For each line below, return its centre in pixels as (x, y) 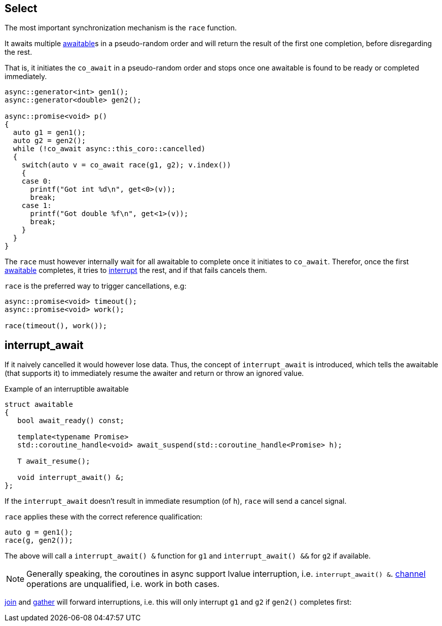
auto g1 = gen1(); (49, 133)
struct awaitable (39, 405)
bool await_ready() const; (71, 421)
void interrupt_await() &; (71, 478)
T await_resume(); (54, 461)
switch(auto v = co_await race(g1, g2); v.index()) (126, 165)
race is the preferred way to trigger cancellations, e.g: (96, 286)
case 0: (36, 181)
